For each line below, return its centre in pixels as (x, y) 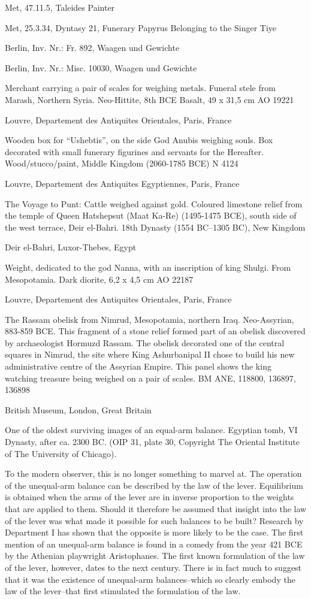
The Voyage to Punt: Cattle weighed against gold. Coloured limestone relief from (154, 203)
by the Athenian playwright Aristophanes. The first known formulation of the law (155, 556)
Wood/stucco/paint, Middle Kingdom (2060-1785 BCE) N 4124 (122, 163)
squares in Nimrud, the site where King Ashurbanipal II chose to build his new (150, 354)
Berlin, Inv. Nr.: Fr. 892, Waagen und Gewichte (92, 48)
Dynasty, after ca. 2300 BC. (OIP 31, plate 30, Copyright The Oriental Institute (153, 442)
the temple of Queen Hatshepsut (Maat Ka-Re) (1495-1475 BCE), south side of (151, 215)
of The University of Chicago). (61, 453)
